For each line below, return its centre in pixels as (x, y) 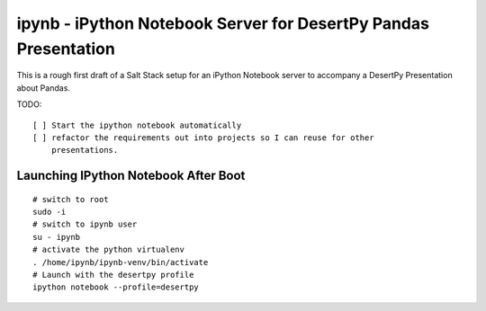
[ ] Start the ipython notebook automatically (137, 125)
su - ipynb (57, 237)
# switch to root (71, 199)
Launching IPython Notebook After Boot (131, 176)
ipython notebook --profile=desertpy (116, 287)
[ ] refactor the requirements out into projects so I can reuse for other (203, 138)
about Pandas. (44, 88)
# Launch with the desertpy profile (113, 275)
